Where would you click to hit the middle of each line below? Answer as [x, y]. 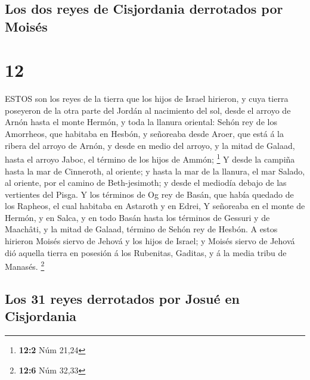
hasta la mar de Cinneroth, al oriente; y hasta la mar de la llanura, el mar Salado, [155, 171]
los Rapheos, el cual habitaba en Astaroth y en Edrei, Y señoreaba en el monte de [155, 206]
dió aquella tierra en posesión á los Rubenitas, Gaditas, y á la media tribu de [146, 252]
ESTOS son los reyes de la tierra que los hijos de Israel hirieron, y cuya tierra [147, 99]
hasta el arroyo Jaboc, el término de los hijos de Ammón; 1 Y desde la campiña [150, 158]
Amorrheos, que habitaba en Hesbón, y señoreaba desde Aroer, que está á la [145, 134]
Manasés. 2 [25, 265]
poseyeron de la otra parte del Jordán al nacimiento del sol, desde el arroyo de [148, 110]
